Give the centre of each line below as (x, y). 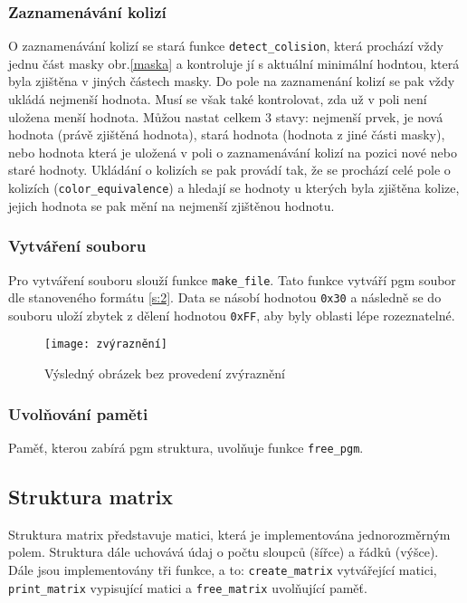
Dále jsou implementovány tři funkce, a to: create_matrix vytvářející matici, (223, 569)
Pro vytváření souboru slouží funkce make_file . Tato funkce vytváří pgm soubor (232, 279)
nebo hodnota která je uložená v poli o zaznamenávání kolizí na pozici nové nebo (233, 152)
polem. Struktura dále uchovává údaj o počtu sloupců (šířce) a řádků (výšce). (224, 552)
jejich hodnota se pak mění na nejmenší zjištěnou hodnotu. (172, 205)
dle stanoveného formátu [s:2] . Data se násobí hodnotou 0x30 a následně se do (225, 297)
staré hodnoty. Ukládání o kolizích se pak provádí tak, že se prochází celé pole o (229, 170)
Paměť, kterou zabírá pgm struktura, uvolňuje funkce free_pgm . (186, 447)
